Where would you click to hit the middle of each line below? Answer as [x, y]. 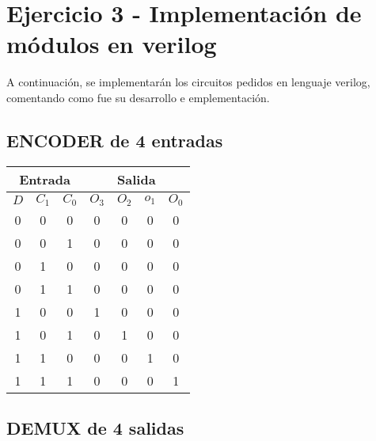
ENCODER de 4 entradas [115, 140]
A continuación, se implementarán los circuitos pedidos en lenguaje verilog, [188, 82]
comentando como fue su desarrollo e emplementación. [138, 97]
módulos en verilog [112, 44]
